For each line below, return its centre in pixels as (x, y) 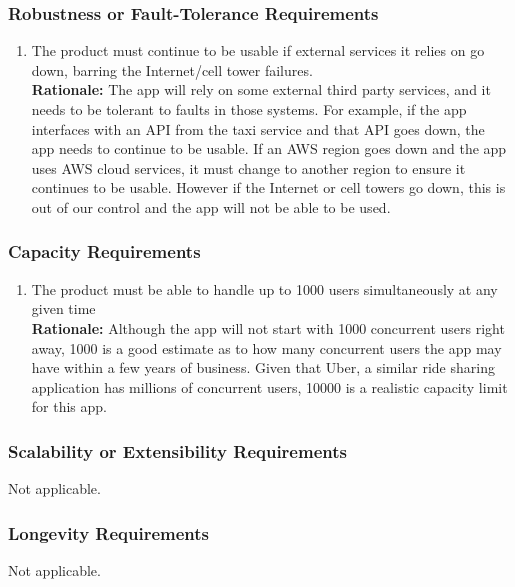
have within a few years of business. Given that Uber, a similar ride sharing (263, 367)
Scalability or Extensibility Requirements (177, 450)
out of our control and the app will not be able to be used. (211, 206)
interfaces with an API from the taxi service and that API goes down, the (258, 128)
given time (63, 308)
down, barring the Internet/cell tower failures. (172, 69)
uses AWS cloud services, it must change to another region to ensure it (248, 167)
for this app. (69, 406)
